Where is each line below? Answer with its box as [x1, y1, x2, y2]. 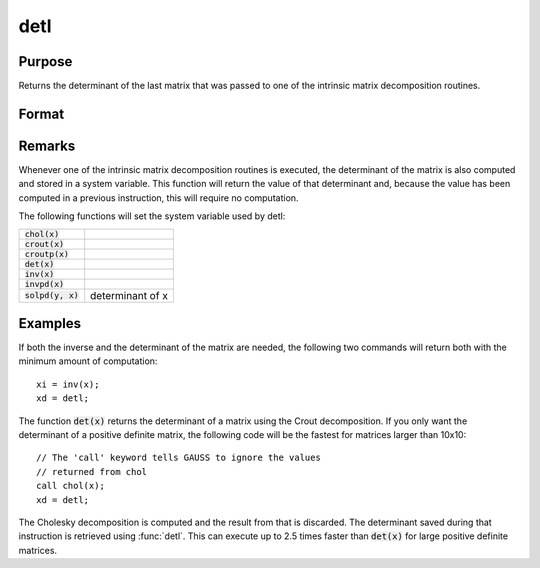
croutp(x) [24, 248, 70, 259]
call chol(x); [36, 480, 105, 492]
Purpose [18, 53, 73, 70]
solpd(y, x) [24, 290, 79, 301]
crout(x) [24, 238, 65, 249]
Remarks [18, 137, 76, 154]
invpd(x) [24, 278, 65, 289]
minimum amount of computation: [18, 355, 158, 367]
